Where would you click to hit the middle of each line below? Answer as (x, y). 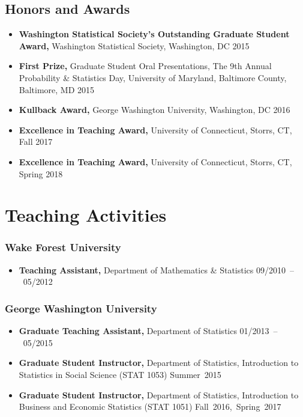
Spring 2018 (41, 173)
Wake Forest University (63, 247)
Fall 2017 (36, 142)
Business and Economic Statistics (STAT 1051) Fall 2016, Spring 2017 (150, 406)
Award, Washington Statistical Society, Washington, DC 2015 (134, 45)
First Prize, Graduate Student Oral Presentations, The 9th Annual (145, 66)
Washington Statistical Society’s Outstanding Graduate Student (154, 34)
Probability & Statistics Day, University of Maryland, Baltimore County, (153, 77)
